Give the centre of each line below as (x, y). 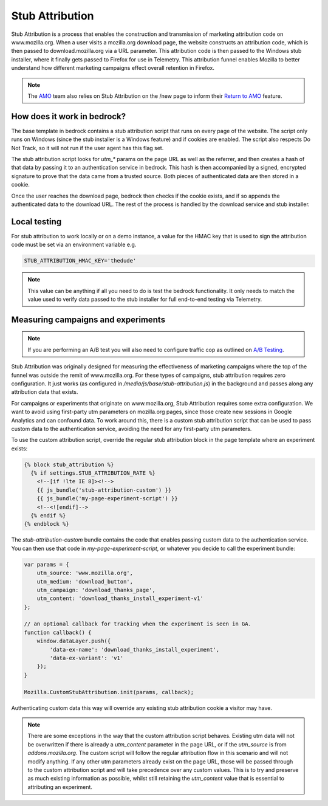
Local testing (36, 222)
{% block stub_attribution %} (69, 464)
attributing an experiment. (60, 787)
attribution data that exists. (45, 392)
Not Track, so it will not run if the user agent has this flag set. (87, 148)
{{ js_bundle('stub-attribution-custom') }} (104, 490)
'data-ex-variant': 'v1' (87, 658)
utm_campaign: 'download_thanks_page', (96, 590)
